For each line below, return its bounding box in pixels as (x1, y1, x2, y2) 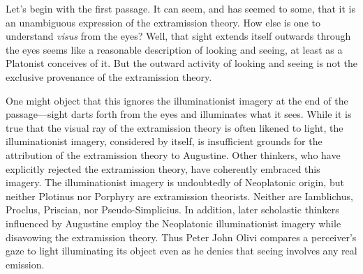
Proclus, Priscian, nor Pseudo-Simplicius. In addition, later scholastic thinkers (6, 202, 339, 217)
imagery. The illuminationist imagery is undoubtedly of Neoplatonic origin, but (6, 175, 344, 190)
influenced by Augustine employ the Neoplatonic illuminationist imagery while (6, 215, 341, 230)
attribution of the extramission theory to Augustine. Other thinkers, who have (6, 147, 341, 162)
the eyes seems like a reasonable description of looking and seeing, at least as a (6, 42, 343, 56)
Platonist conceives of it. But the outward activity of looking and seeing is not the (6, 56, 357, 70)
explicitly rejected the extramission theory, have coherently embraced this (6, 161, 320, 176)
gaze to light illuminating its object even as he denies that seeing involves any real (6, 243, 357, 258)
